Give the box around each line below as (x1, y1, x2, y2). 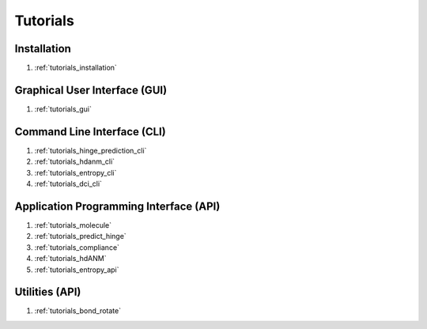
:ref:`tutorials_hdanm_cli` (34, 157, 115, 166)
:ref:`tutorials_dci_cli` (34, 179, 103, 189)
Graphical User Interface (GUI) (14, 83, 168, 96)
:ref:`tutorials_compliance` (34, 242, 120, 252)
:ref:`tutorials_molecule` (34, 220, 112, 229)
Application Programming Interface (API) (14, 199, 221, 213)
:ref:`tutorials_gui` (34, 104, 93, 114)
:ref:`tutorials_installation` (34, 63, 118, 73)
